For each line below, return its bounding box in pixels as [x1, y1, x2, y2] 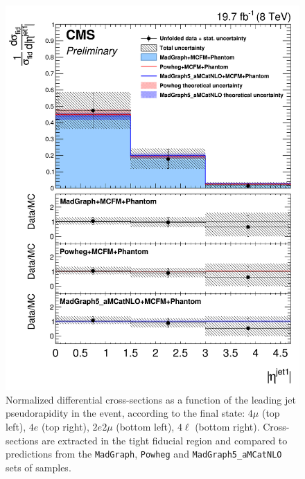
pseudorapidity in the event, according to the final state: [6, 406, 245, 420]
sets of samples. [6, 460, 71, 474]
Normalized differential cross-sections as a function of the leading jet [6, 392, 296, 406]
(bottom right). [195, 419, 260, 433]
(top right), [42, 419, 89, 433]
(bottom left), [116, 419, 175, 433]
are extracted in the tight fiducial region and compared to [42, 433, 288, 447]
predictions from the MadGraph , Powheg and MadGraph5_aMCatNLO [6, 446, 282, 461]
